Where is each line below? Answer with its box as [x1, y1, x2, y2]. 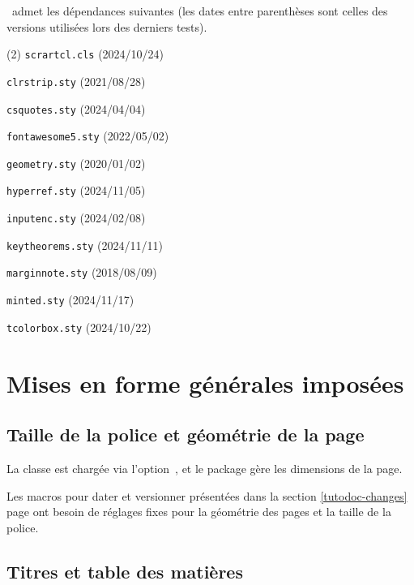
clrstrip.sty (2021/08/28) [6, 72, 146, 89]
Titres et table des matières [6, 558, 243, 583]
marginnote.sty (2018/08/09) [6, 264, 157, 281]
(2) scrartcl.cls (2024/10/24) [6, 45, 164, 62]
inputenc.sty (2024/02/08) [6, 209, 146, 226]
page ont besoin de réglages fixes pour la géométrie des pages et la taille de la [6, 503, 391, 520]
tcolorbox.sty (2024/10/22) [6, 318, 152, 335]
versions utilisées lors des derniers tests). [6, 18, 207, 35]
